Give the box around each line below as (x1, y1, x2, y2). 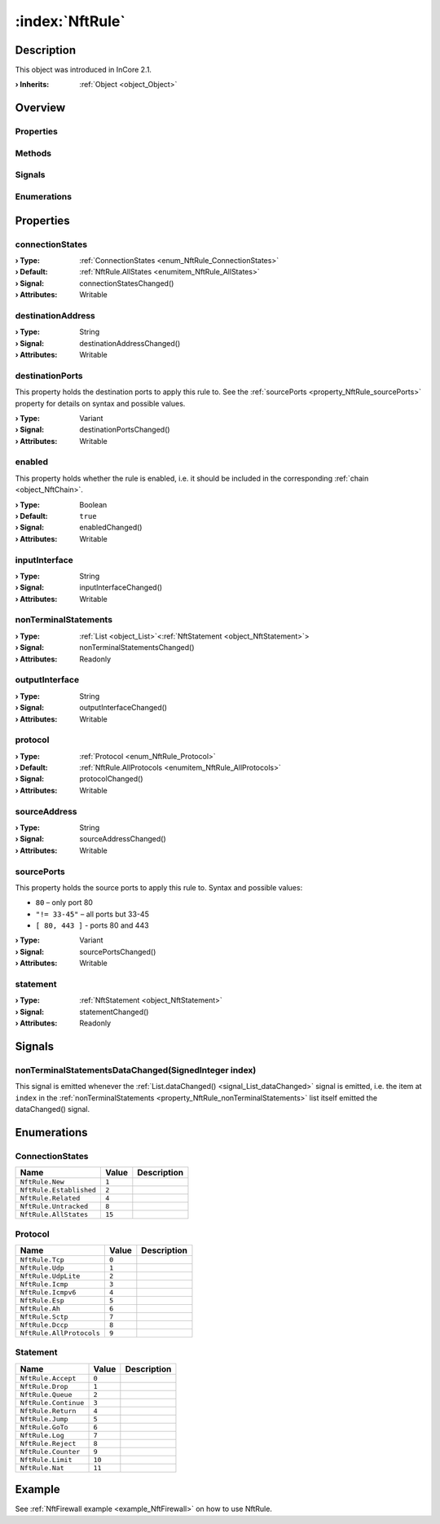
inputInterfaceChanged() (79, 582, 163, 592)
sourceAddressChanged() (79, 834, 166, 844)
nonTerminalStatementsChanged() (79, 643, 195, 652)
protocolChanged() (79, 774, 143, 784)
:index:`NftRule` (15, 12, 125, 30)
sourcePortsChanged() (79, 946, 156, 956)
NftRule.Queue (20, 1390, 73, 1399)
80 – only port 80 (35, 898, 94, 907)
